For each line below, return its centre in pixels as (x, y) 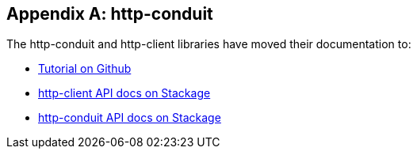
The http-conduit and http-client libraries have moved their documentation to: (209, 44)
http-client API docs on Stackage (124, 93)
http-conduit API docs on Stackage (130, 118)
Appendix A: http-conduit (110, 14)
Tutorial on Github (85, 69)
